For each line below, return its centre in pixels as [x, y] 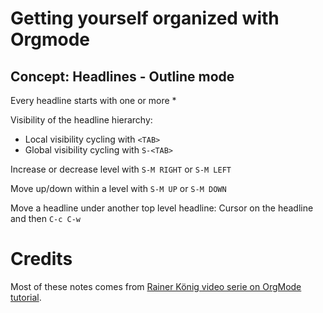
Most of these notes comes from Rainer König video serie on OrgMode [156, 286]
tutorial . [26, 297]
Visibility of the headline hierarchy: [81, 120]
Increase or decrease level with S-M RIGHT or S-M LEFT [121, 169]
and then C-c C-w [45, 218]
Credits [41, 259]
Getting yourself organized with [145, 18]
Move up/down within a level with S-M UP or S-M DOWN [118, 188]
